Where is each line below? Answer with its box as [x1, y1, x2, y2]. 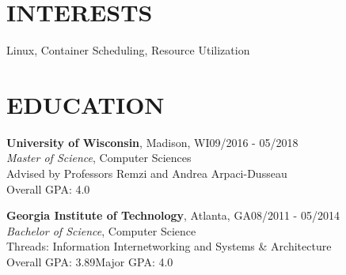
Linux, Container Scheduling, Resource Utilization [6, 42, 250, 58]
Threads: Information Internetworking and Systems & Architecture [6, 238, 332, 254]
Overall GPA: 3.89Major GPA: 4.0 [6, 254, 173, 269]
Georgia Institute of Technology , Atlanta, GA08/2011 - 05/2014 [6, 207, 340, 224]
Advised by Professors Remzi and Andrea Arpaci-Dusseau [6, 165, 287, 182]
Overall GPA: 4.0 [6, 180, 90, 197]
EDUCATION [6, 88, 165, 120]
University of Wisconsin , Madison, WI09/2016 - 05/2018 [6, 134, 298, 150]
